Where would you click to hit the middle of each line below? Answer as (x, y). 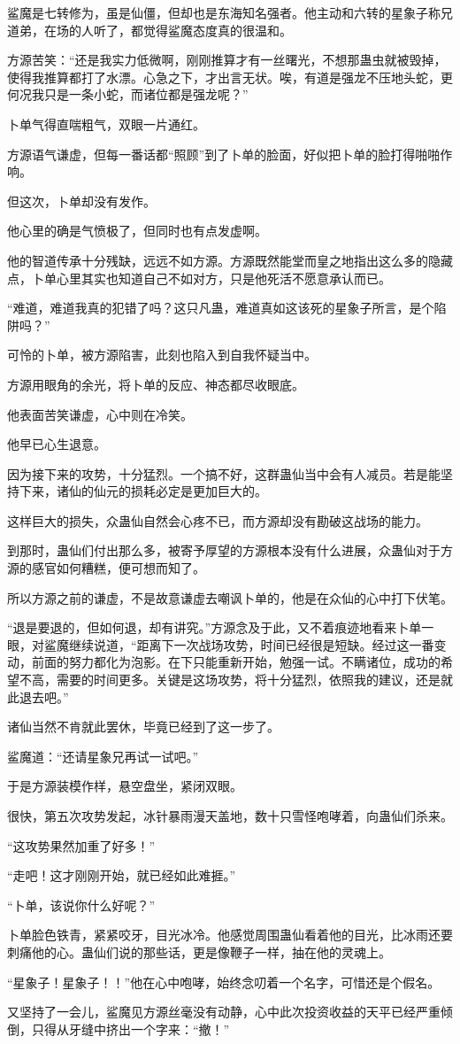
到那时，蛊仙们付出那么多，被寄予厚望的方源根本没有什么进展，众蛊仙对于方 (230, 550)
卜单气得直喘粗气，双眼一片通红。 (106, 124)
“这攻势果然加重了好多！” (81, 845)
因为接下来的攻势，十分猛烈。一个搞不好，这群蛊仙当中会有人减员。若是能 (224, 473)
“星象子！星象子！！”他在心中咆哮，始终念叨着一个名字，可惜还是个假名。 (224, 982)
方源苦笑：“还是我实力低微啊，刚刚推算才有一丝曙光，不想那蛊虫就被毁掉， (227, 60)
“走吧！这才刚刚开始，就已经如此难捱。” (122, 875)
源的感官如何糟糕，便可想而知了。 (106, 568)
